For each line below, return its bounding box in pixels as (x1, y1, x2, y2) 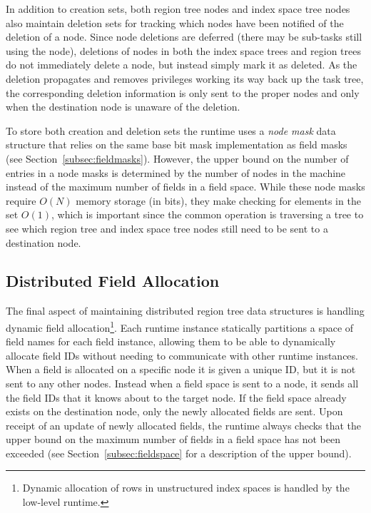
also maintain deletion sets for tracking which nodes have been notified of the (6, 15, 344, 30)
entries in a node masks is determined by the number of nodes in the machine (6, 165, 346, 180)
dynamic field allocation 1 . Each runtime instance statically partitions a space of (6, 318, 354, 335)
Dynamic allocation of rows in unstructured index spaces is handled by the (22, 480, 350, 495)
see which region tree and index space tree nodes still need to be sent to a (6, 220, 328, 235)
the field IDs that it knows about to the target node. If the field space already (6, 390, 347, 405)
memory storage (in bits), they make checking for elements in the (76, 193, 361, 208)
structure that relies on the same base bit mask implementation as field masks (6, 137, 347, 152)
